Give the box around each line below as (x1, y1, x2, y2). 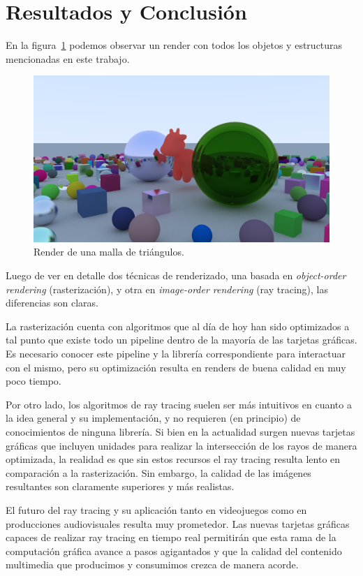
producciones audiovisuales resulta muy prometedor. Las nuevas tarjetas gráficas (6, 516, 350, 531)
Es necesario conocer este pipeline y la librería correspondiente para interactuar (6, 346, 346, 360)
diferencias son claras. (6, 295, 98, 310)
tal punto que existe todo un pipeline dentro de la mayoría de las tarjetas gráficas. (6, 332, 357, 347)
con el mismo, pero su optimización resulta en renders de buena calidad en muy (6, 360, 346, 374)
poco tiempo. (6, 374, 61, 388)
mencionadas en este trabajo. (6, 51, 130, 66)
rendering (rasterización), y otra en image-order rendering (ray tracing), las (6, 281, 328, 296)
